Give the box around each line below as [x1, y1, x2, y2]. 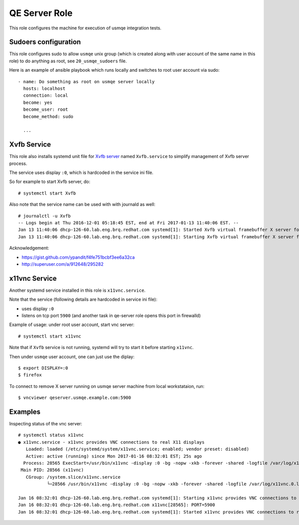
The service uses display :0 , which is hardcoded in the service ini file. [9, 170, 154, 175]
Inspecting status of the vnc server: [9, 421, 82, 427]
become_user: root [23, 107, 68, 112]
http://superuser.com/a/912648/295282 [21, 261, 104, 267]
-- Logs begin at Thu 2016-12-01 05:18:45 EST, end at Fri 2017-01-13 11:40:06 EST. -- [18, 220, 239, 225]
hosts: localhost [23, 86, 66, 92]
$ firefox [18, 372, 42, 378]
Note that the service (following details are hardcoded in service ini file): [9, 297, 157, 303]
